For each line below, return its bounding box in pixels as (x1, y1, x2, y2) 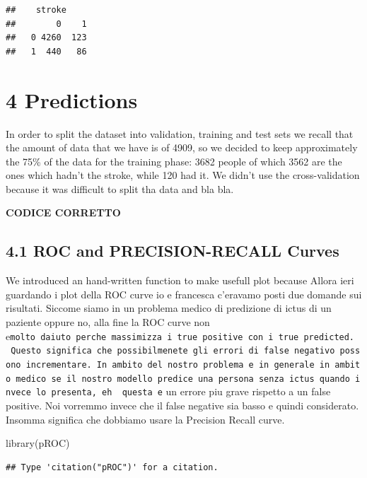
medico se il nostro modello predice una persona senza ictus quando (16, 373, 350, 384)
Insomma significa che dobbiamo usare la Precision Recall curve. (6, 412, 285, 426)
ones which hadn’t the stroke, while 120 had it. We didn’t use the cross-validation (6, 168, 360, 182)
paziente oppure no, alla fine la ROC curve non (6, 315, 210, 330)
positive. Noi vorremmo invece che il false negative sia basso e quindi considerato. (6, 397, 359, 412)
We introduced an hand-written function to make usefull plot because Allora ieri (6, 273, 354, 288)
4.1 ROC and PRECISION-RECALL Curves (6, 240, 339, 262)
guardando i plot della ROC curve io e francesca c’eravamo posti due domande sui (6, 286, 362, 301)
